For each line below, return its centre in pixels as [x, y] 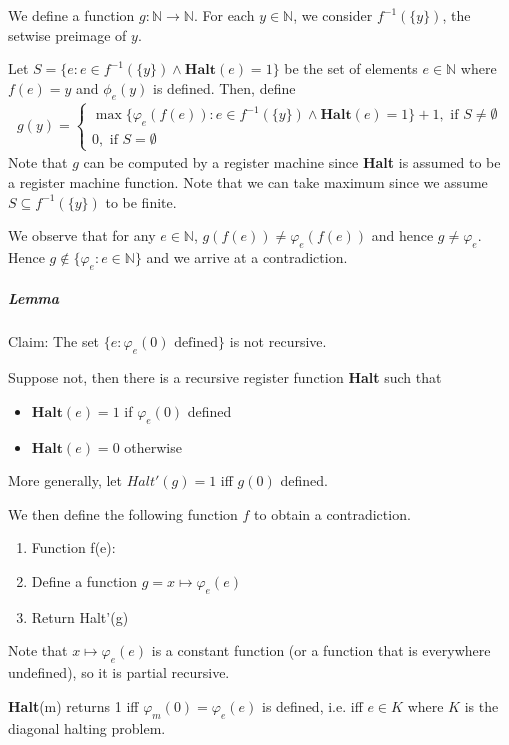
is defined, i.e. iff [312, 705]
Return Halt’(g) [80, 616]
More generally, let [65, 480]
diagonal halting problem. [87, 727]
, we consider [333, 15]
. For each [224, 15]
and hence [402, 235]
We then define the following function [123, 513]
